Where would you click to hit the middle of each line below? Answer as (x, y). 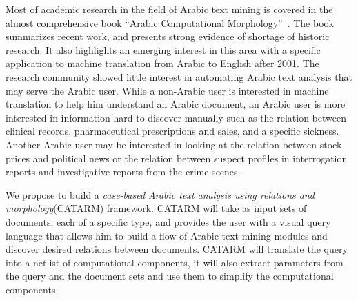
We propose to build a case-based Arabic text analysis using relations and (160, 194)
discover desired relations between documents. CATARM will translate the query (177, 249)
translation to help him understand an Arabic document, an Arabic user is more (176, 104)
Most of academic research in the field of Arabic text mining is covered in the (169, 9)
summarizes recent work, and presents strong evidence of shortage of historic (168, 36)
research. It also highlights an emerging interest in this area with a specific (163, 49)
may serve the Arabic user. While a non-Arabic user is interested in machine (167, 90)
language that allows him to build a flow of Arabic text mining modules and (167, 235)
